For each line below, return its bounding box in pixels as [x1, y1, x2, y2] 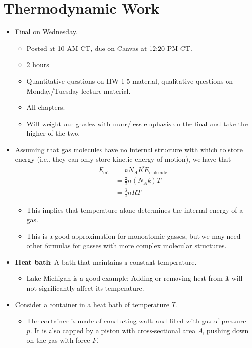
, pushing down [202, 325, 249, 335]
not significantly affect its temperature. [26, 283, 144, 293]
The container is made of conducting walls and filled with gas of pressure [26, 316, 246, 326]
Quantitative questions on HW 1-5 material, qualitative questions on [26, 75, 233, 86]
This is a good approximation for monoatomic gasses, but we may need [26, 230, 241, 241]
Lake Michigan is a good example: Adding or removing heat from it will [26, 273, 243, 283]
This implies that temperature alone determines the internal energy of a [26, 204, 243, 215]
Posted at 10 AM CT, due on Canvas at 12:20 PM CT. [26, 43, 192, 53]
